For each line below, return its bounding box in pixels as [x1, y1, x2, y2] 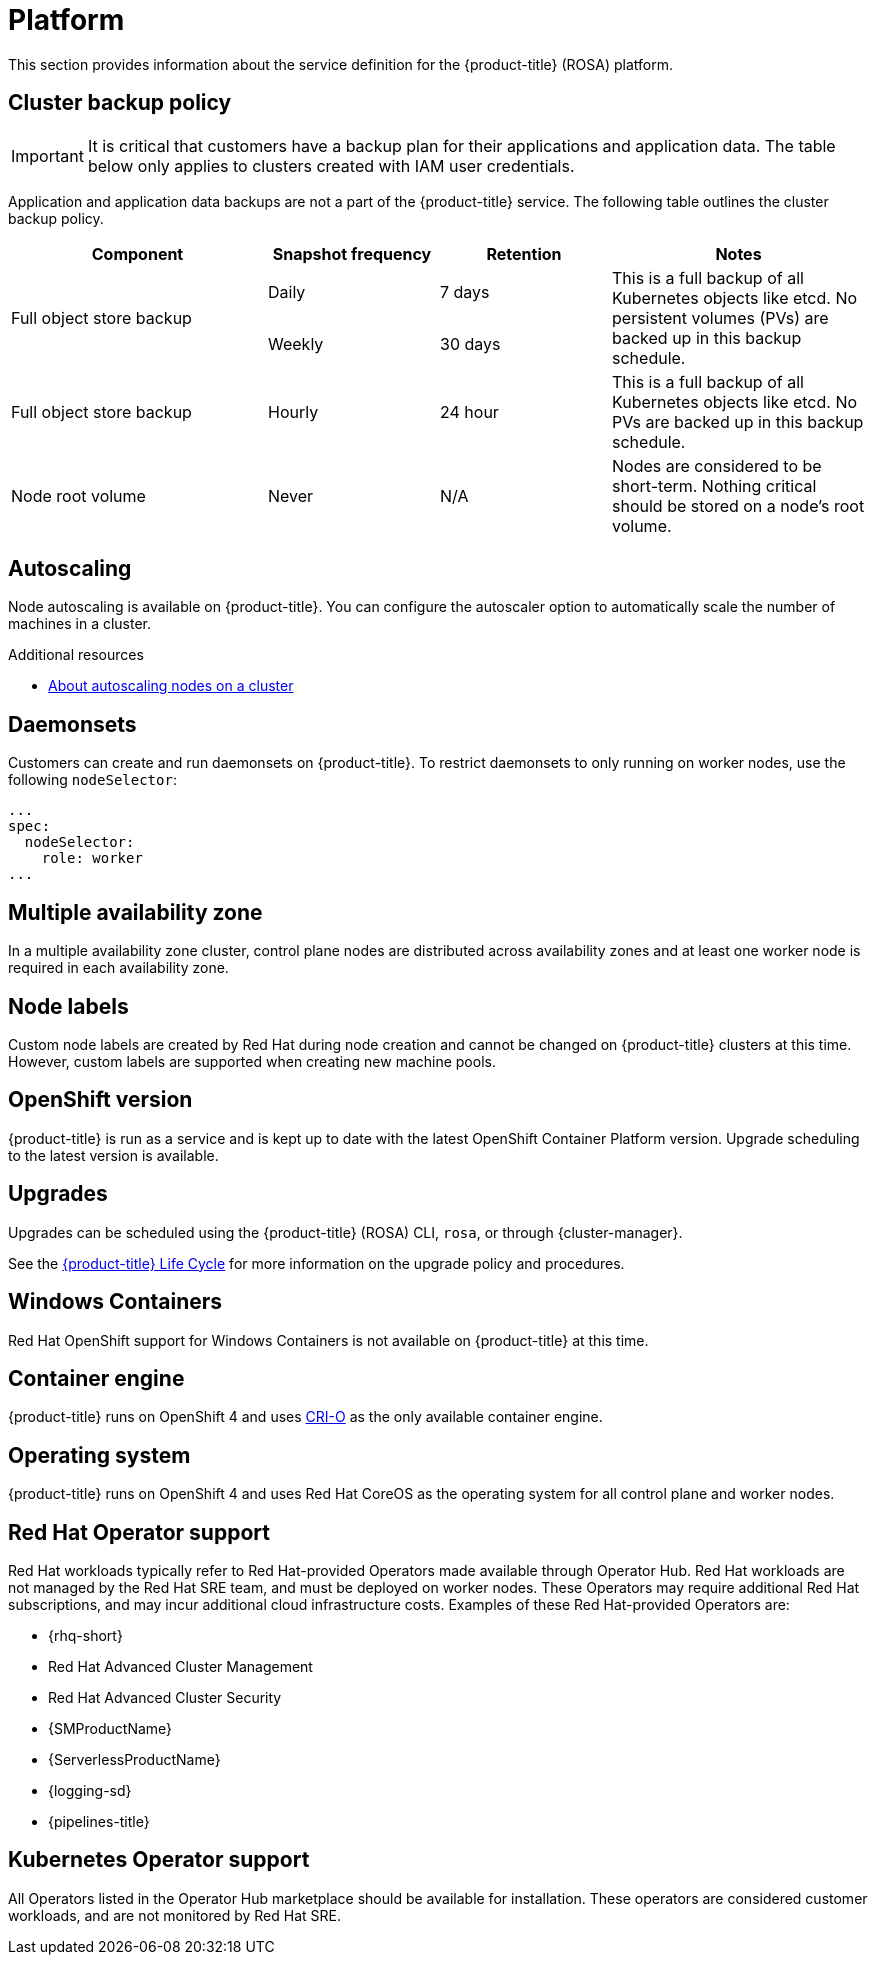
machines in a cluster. [8, 615, 152, 633]
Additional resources [8, 646, 144, 664]
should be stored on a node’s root [612, 495, 865, 516]
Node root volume [11, 485, 146, 506]
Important [11, 145, 84, 166]
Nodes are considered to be [612, 455, 822, 476]
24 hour [440, 401, 499, 422]
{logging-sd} [48, 1782, 132, 1800]
